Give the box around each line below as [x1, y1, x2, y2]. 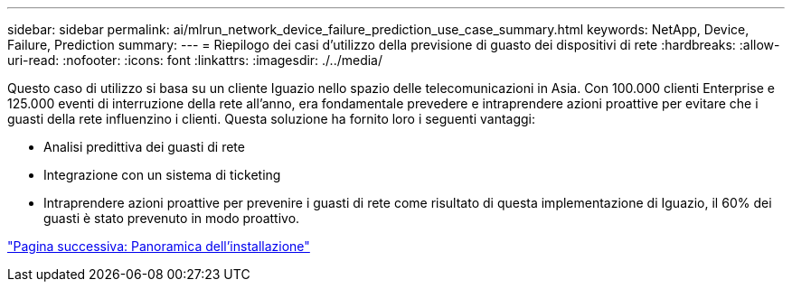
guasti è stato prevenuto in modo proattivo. [43, 210, 300, 226]
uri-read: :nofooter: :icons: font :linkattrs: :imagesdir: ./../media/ [7, 52, 383, 68]
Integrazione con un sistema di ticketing [43, 167, 281, 182]
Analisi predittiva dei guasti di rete [43, 139, 245, 154]
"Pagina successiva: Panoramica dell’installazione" [7, 238, 310, 254]
